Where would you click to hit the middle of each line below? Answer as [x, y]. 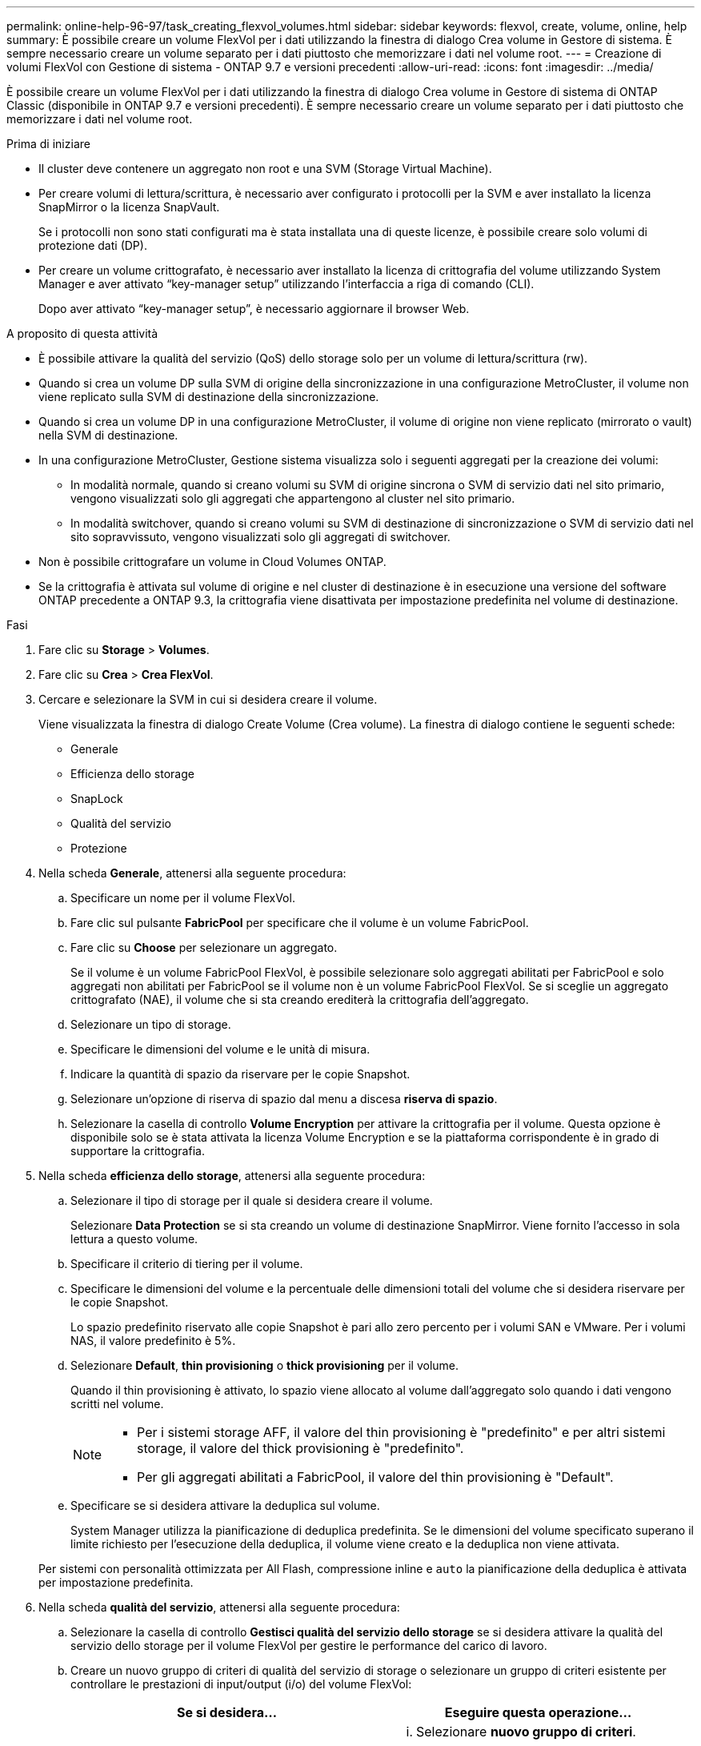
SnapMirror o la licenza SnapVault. [129, 207]
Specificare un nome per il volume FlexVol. [183, 898]
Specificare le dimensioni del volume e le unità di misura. [220, 1049]
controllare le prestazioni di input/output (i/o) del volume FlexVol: [241, 1684]
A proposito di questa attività [82, 333]
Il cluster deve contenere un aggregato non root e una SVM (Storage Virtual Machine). [265, 169]
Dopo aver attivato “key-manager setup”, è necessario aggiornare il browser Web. [254, 309]
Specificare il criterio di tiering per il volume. [187, 1264]
